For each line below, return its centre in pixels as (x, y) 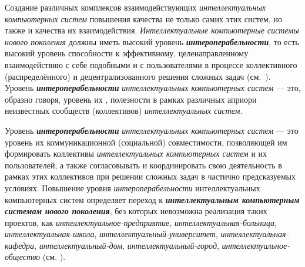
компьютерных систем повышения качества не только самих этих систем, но (144, 18)
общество (23, 257)
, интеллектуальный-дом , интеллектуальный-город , (127, 245)
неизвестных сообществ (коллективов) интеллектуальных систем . (124, 111)
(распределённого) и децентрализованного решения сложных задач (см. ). (138, 76)
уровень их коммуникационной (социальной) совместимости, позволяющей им (146, 142)
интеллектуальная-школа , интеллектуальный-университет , (111, 234)
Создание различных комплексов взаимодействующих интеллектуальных (135, 7)
